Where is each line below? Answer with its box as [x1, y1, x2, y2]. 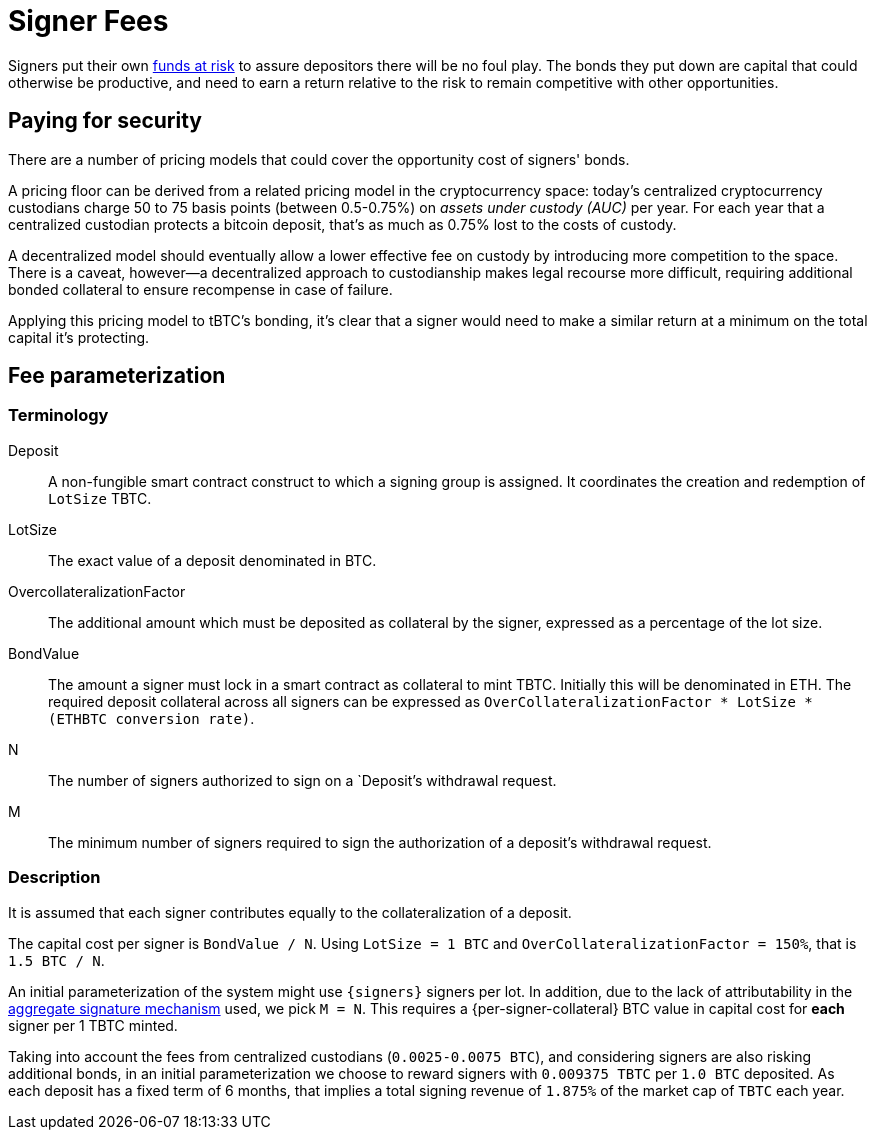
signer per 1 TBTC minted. [8, 1016, 178, 1034]
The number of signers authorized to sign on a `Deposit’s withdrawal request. [48, 771, 557, 789]
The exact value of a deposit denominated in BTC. [48, 551, 377, 569]
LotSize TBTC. [48, 489, 152, 507]
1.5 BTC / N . [8, 951, 105, 969]
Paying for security [8, 108, 202, 134]
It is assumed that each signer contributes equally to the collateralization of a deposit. [8, 903, 572, 921]
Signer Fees [8, 4, 169, 38]
